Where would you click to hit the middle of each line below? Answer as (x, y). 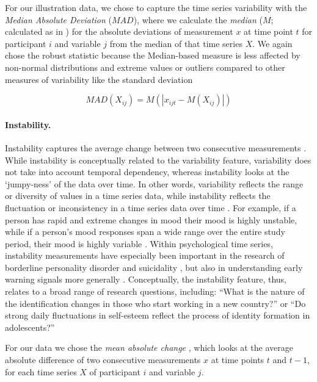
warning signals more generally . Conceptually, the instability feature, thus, (146, 279)
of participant (115, 371)
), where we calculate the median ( (198, 19)
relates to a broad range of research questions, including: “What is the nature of (155, 291)
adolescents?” (30, 327)
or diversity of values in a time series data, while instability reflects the (138, 196)
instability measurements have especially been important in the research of (145, 255)
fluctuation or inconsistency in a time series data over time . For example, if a (151, 207)
